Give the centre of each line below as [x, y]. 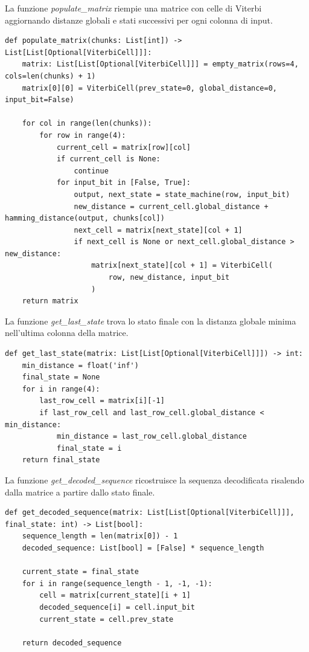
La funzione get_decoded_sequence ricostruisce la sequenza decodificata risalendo [154, 479]
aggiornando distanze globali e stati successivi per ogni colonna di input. [139, 20]
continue [91, 171]
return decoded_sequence [72, 643]
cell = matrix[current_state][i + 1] [115, 596]
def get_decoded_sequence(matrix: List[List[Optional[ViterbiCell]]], [150, 513]
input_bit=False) [40, 100]
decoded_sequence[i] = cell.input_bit [117, 607]
